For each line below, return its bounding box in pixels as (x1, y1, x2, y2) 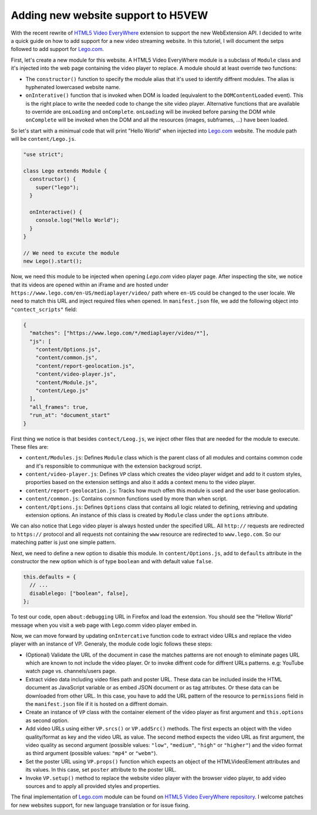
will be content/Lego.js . (11, 136, 76, 143)
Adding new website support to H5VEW (11, 9, 208, 22)
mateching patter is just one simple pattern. (11, 539, 116, 546)
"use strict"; (23, 151, 64, 158)
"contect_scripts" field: (11, 306, 77, 313)
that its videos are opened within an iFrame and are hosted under (11, 281, 168, 288)
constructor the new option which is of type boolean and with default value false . (11, 557, 214, 564)
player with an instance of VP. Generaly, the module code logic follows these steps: (11, 640, 213, 648)
